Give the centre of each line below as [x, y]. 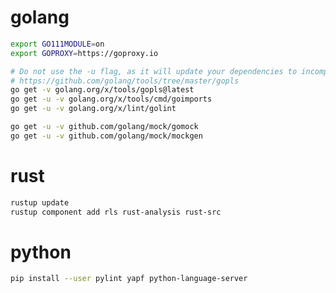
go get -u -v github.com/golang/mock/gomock [104, 127]
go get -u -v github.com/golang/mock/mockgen [106, 136]
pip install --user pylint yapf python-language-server [129, 279]
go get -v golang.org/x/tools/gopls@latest [102, 90]
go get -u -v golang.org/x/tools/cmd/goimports [111, 99]
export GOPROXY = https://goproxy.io [84, 53]
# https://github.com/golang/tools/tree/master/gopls [125, 81]
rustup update [40, 202]
